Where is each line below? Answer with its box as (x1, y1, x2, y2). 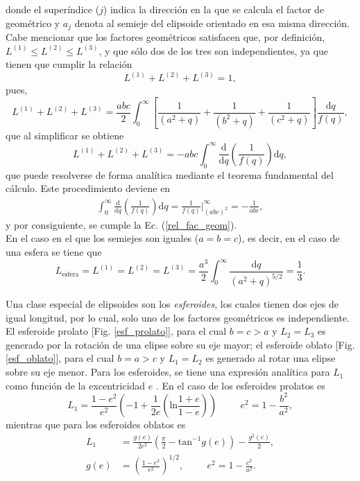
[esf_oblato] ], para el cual (6, 351, 114, 365)
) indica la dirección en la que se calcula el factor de (103, 2, 325, 16)
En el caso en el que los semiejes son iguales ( (6, 231, 199, 245)
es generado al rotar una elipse (205, 351, 336, 365)
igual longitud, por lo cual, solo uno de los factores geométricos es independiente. (6, 310, 350, 324)
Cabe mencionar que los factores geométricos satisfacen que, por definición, (6, 30, 325, 44)
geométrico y (6, 15, 60, 30)
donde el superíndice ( (6, 2, 100, 16)
